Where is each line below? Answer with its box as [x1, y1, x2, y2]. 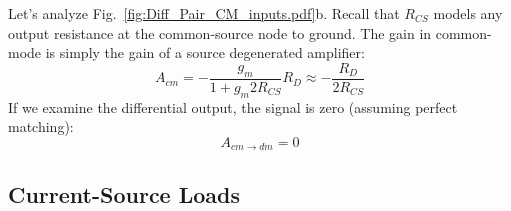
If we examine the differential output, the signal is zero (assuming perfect [8, 96, 458, 117]
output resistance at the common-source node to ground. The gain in [8, 22, 432, 43]
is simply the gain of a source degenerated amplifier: [45, 42, 365, 63]
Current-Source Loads [8, 178, 241, 209]
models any [433, 3, 503, 23]
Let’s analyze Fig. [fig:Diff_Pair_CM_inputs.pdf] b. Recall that [8, 3, 400, 23]
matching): [8, 116, 74, 137]
